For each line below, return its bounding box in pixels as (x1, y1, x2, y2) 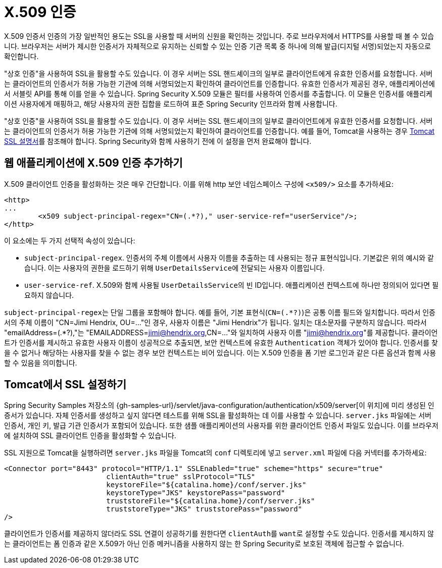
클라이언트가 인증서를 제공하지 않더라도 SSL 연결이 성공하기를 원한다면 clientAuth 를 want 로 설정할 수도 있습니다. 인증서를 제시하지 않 (4, 529, 434, 538)
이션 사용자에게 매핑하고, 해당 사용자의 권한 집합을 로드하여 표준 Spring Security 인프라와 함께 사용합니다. (4, 99, 337, 108)
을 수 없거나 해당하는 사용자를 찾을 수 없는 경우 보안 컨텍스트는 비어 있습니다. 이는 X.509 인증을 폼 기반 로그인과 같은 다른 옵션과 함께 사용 (4, 348, 436, 357)
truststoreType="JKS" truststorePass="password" (106, 505, 303, 513)
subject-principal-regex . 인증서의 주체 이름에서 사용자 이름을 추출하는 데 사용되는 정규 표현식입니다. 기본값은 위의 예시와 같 (24, 253, 434, 262)
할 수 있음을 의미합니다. (4, 358, 77, 367)
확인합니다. (4, 51, 39, 61)
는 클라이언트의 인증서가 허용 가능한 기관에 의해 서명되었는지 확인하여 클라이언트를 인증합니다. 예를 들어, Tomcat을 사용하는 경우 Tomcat (4, 126, 435, 135)
